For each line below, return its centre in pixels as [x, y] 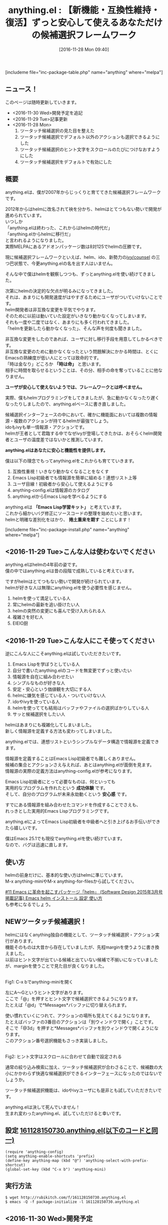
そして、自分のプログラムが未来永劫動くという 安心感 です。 [67, 794]
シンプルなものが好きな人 [39, 683]
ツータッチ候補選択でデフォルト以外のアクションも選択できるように [90, 137]
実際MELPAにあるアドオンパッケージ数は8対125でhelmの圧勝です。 [75, 246]
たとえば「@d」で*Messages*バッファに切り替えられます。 [67, 1005]
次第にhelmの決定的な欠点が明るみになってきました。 [60, 291]
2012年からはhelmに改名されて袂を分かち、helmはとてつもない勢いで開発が [83, 209]
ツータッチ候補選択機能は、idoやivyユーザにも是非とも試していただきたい [81, 1090]
